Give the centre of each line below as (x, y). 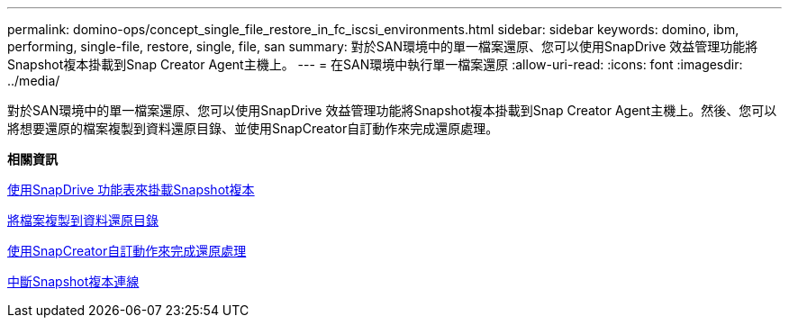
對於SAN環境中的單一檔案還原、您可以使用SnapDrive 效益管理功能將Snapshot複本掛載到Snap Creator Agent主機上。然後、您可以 (392, 110)
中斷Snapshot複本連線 (73, 281)
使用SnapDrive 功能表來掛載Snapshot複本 (131, 190)
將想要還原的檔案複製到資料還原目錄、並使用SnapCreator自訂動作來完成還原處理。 (253, 128)
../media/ (34, 81)
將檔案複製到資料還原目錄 (83, 220)
